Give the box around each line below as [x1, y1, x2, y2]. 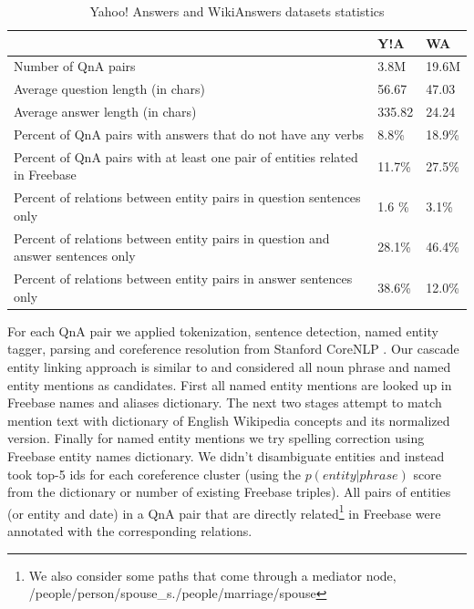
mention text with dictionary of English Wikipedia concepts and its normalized [7, 410, 450, 429]
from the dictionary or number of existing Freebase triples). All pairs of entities [7, 482, 451, 501]
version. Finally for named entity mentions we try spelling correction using [7, 428, 425, 448]
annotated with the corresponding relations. [7, 521, 252, 540]
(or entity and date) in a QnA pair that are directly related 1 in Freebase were [7, 501, 441, 522]
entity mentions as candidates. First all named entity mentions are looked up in [7, 375, 452, 394]
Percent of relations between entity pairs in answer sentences [14, 269, 353, 288]
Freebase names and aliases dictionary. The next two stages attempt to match [7, 393, 442, 412]
